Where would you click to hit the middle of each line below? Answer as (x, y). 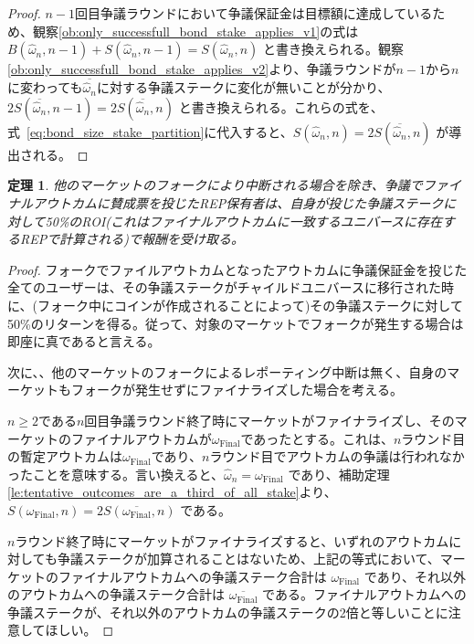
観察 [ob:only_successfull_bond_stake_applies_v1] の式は (195, 31)
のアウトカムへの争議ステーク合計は (116, 594)
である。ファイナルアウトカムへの (364, 594)
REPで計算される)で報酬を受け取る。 (132, 239)
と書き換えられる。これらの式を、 (281, 106)
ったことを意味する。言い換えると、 (116, 474)
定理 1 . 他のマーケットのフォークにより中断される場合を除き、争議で (215, 185)
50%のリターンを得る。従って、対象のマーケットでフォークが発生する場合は (236, 323)
